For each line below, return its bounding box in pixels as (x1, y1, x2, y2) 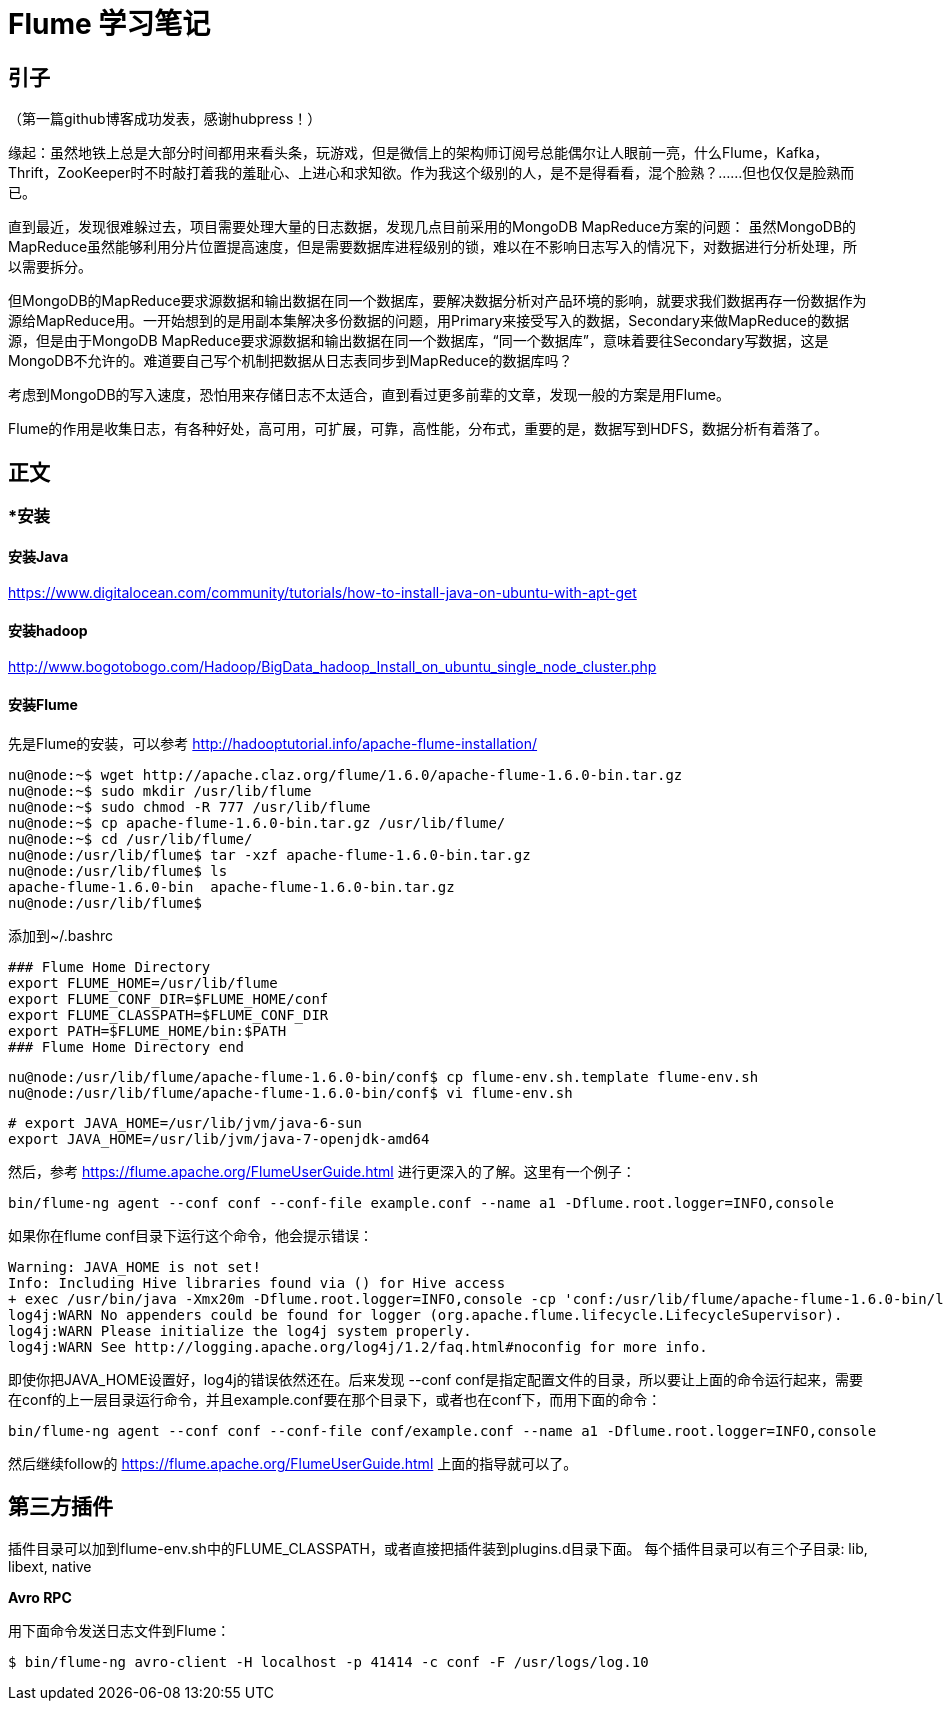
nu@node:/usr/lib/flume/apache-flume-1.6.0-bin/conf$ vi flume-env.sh (8, 1084, 573, 1101)
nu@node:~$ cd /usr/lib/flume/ (8, 830, 253, 847)
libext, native (8, 1557, 92, 1575)
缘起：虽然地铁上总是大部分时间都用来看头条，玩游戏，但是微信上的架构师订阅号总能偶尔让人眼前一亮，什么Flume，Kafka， (8, 144, 829, 162)
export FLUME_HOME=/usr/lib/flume (8, 974, 278, 991)
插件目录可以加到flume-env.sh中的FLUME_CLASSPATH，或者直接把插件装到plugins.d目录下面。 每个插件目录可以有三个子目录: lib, (8, 1539, 868, 1557)
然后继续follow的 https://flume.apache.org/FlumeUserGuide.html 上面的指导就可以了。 (8, 1454, 578, 1472)
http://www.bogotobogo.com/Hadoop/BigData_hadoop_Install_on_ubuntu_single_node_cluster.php (8, 658, 657, 676)
